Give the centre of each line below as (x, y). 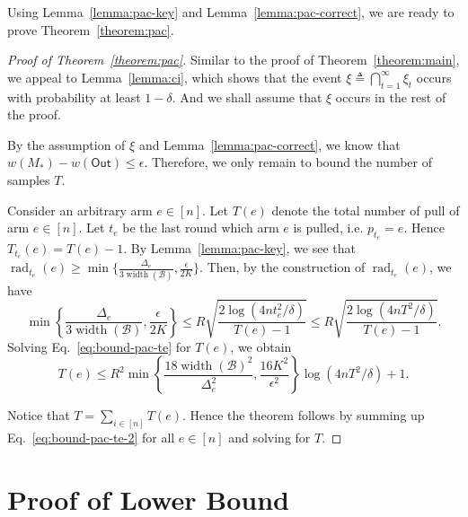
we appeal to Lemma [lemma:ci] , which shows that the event (175, 77)
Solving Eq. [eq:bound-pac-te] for (99, 346)
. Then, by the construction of (283, 267)
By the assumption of (66, 144)
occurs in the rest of (391, 96)
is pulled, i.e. (328, 228)
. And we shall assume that (247, 96)
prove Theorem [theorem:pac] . (91, 29)
